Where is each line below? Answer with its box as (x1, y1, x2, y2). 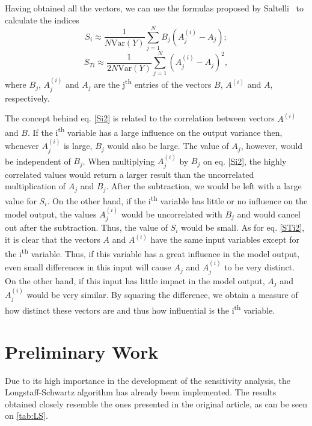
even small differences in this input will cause (5, 261, 171, 273)
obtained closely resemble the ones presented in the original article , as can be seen (5, 397, 308, 410)
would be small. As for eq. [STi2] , (181, 221, 305, 234)
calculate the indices (5, 13, 79, 26)
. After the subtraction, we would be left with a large (106, 180, 302, 192)
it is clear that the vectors (5, 233, 100, 246)
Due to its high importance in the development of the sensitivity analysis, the (5, 374, 291, 386)
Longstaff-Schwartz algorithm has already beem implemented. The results (5, 386, 277, 398)
